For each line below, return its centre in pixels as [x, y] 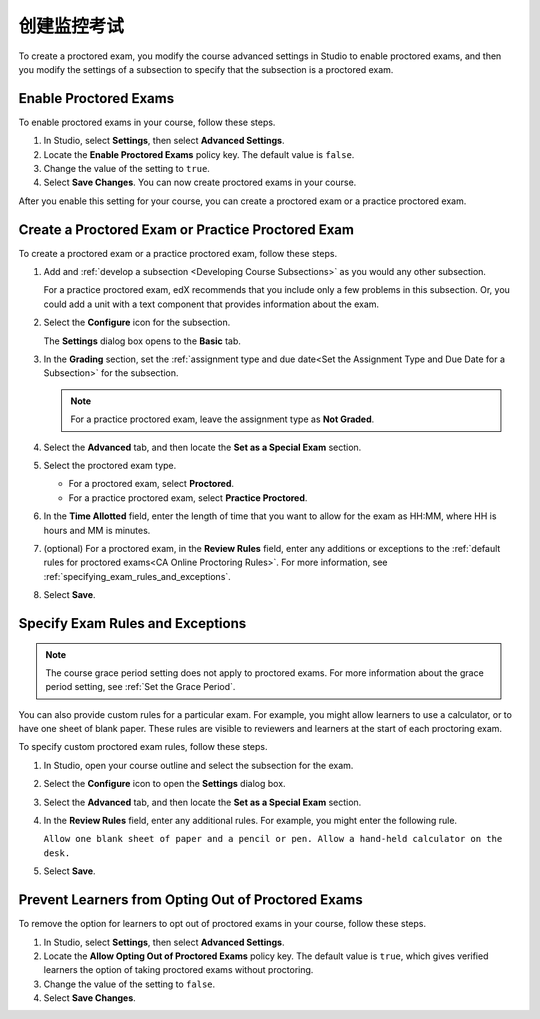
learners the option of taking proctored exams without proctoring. [178, 970]
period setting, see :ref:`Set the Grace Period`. [140, 687]
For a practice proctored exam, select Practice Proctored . [188, 497]
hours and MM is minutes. [97, 530]
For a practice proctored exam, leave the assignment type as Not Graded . [222, 419]
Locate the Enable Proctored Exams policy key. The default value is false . [199, 154]
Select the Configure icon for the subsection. [137, 322]
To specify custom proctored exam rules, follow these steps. [143, 747]
